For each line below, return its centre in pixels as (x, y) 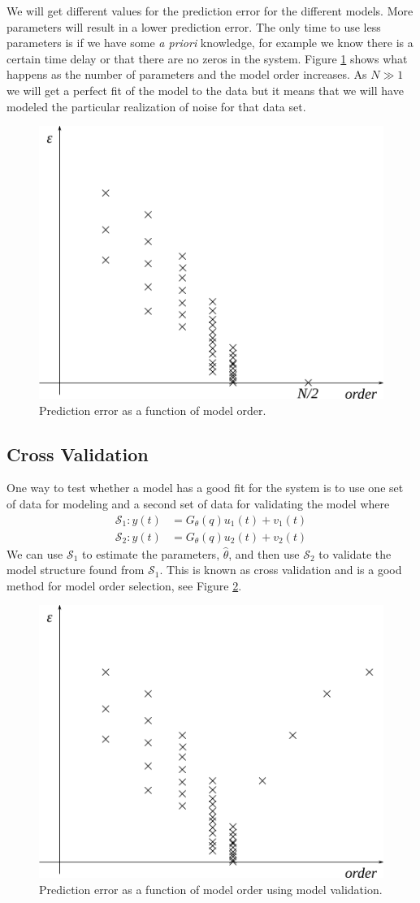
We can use (35, 553)
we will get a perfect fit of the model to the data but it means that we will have (205, 90)
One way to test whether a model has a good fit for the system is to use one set (205, 488)
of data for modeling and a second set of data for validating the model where (198, 503)
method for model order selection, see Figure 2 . (124, 585)
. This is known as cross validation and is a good (281, 570)
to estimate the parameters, (151, 553)
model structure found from (76, 570)
